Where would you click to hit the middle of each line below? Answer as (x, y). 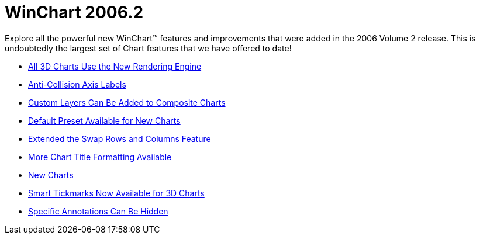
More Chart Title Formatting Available (100, 157)
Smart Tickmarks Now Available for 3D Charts (116, 193)
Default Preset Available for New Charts (104, 120)
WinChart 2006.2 (74, 12)
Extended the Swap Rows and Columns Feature (120, 138)
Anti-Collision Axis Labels (77, 84)
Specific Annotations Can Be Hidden (98, 211)
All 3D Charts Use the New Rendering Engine (115, 66)
